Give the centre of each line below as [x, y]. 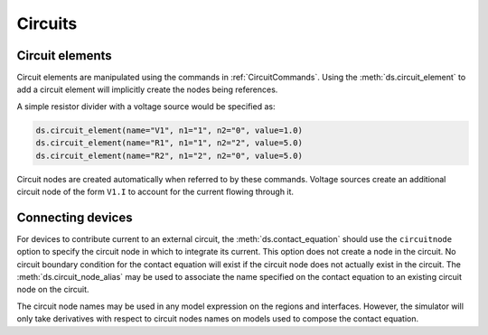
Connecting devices [75, 217]
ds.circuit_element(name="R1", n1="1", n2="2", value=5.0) [169, 143]
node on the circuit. [53, 290]
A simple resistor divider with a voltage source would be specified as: [146, 106]
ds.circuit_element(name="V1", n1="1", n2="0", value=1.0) [169, 130]
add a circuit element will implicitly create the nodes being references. [147, 89]
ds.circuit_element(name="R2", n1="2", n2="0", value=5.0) [169, 155]
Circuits [47, 23]
